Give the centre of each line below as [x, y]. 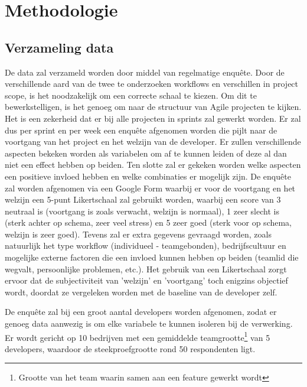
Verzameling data [59, 47]
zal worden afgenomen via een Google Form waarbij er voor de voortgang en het [150, 188]
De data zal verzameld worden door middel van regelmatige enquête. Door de [145, 72]
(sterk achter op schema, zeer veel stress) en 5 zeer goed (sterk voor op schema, [148, 222]
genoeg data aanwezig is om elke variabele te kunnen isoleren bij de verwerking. [149, 323]
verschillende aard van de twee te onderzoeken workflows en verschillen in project [152, 84]
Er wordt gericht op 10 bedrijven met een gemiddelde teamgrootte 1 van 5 [138, 336]
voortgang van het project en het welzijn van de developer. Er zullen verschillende [153, 142]
